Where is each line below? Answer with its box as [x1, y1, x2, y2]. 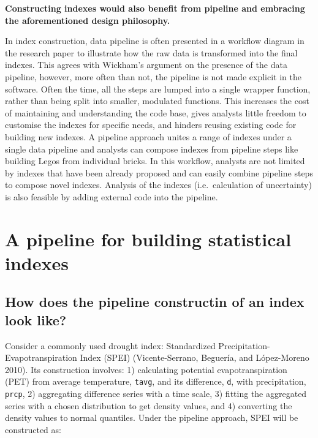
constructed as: [5, 423, 61, 436]
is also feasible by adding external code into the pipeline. [5, 190, 218, 203]
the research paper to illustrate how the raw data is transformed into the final [5, 46, 298, 59]
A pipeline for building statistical [5, 226, 292, 251]
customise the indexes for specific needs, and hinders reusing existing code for [5, 118, 297, 131]
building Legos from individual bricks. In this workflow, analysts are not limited [5, 154, 305, 167]
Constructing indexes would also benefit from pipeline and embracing [5, 2, 305, 14]
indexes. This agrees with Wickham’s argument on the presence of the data [5, 58, 287, 71]
